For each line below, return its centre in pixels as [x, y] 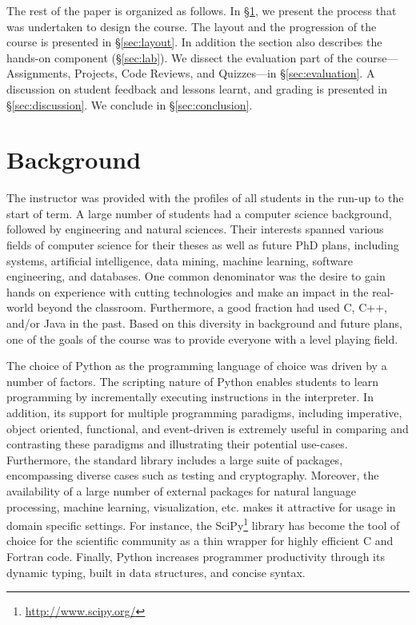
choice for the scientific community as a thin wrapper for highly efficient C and [200, 541]
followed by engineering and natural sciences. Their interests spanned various [195, 229]
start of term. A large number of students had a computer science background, [199, 213]
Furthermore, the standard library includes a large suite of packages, [175, 459]
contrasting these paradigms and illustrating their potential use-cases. [177, 444]
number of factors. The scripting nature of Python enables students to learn [193, 381]
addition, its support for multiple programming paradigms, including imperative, [204, 412]
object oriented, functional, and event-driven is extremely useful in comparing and [208, 428]
